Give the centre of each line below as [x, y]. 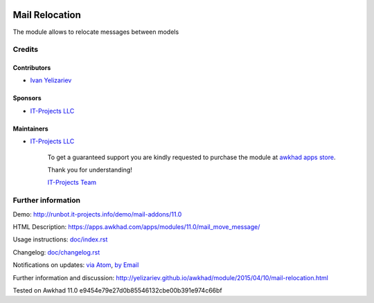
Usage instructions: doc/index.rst [60, 239]
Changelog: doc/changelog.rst [56, 252]
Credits [25, 50]
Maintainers [30, 129]
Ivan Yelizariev [51, 80]
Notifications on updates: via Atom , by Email [76, 265]
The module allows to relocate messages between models [96, 32]
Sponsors [27, 98]
